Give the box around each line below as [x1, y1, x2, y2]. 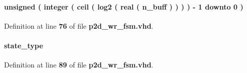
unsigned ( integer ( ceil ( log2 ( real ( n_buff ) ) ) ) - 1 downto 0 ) [4, 1, 243, 12]
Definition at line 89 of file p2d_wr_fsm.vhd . [4, 59, 153, 70]
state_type [4, 40, 43, 50]
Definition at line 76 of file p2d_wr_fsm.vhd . [4, 20, 153, 31]
